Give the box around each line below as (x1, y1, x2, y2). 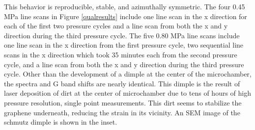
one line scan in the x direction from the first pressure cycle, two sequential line (4, 40, 244, 50)
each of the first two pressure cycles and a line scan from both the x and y (4, 21, 228, 31)
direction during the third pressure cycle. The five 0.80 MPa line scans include (4, 30, 240, 40)
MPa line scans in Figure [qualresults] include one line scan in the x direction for (4, 11, 247, 21)
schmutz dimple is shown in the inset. (4, 117, 117, 127)
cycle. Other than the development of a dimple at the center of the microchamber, (4, 69, 252, 79)
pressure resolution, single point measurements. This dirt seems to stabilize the (4, 97, 242, 107)
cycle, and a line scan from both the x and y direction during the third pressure (4, 59, 244, 69)
